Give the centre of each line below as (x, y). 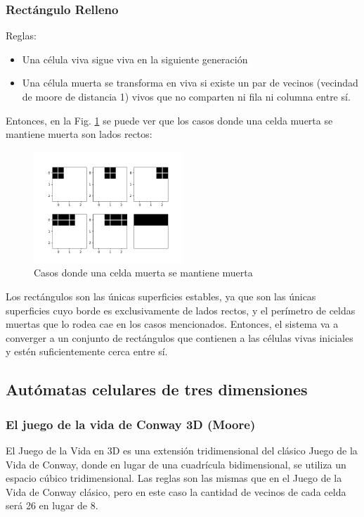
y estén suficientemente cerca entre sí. (87, 351)
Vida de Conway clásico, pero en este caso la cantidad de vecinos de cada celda (176, 491)
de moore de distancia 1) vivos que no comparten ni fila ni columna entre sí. (186, 96)
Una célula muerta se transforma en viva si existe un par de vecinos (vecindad (190, 83)
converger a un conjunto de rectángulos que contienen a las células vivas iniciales (180, 337)
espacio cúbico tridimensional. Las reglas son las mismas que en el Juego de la (174, 478)
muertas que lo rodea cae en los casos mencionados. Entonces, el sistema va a (172, 324)
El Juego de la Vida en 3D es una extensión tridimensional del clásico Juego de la (182, 450)
